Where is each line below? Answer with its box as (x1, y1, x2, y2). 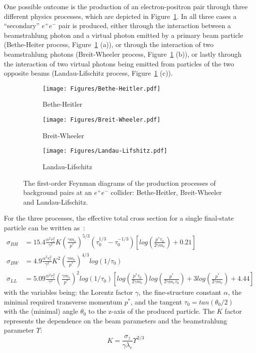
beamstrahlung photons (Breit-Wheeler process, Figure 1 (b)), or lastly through (4, 48, 242, 59)
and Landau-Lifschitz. (23, 196, 88, 207)
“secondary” (4, 20, 40, 31)
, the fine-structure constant (138, 287, 222, 297)
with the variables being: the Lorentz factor (4, 287, 133, 297)
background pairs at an (23, 187, 92, 197)
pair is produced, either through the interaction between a (58, 20, 231, 31)
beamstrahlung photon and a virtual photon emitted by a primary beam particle (4, 30, 243, 40)
